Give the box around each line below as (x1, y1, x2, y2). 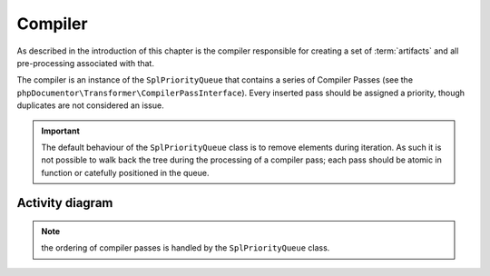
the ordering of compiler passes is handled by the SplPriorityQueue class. (41, 242, 330, 253)
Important (41, 125, 81, 136)
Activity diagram (16, 195, 113, 211)
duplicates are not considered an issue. (16, 100, 164, 111)
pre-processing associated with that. (16, 57, 154, 68)
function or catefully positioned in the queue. (41, 167, 210, 178)
